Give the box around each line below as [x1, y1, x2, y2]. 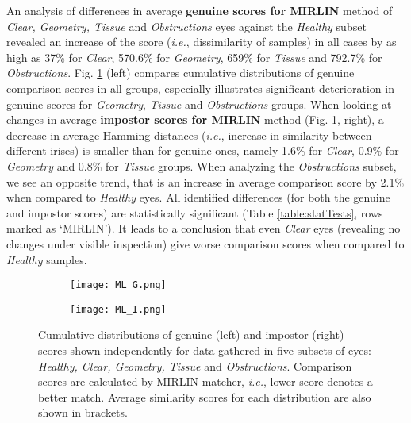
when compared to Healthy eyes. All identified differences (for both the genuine [6, 189, 390, 206]
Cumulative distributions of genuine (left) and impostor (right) [38, 326, 344, 343]
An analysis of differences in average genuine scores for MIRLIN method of [6, 2, 393, 18]
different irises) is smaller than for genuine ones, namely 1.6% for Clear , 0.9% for [6, 142, 399, 159]
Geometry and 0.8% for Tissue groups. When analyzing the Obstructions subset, [6, 157, 397, 174]
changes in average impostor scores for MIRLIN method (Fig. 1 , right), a [6, 111, 384, 128]
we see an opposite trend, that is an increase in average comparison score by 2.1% [6, 173, 405, 190]
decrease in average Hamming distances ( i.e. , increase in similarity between [6, 126, 372, 143]
